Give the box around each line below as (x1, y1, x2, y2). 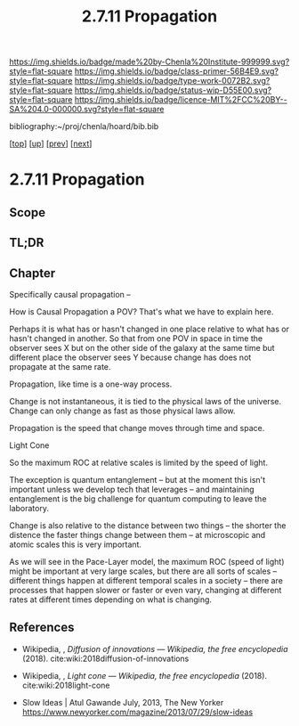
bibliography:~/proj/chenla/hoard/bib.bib (9, 121, 159, 132)
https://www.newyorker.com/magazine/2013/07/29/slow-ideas (21, 706, 254, 717)
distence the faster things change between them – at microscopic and (9, 529, 266, 540)
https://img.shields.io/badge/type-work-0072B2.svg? (74, 76, 271, 86)
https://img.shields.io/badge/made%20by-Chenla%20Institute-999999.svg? (9, 56, 290, 68)
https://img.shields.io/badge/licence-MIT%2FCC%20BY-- (74, 94, 287, 105)
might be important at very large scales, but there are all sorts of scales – (9, 566, 278, 576)
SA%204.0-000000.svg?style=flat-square (9, 104, 165, 115)
